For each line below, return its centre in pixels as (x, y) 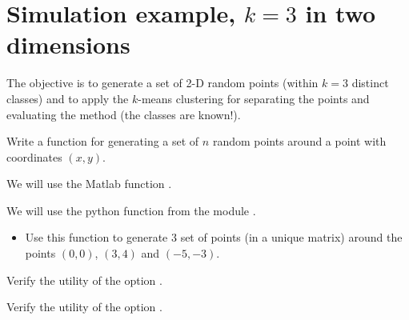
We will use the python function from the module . (131, 210)
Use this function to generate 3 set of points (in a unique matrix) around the (214, 237)
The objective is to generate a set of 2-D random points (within (162, 83)
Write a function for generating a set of (103, 141)
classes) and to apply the (68, 98)
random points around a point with (299, 141)
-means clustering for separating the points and (254, 98)
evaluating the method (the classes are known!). (124, 114)
